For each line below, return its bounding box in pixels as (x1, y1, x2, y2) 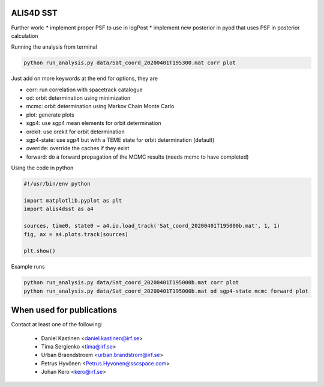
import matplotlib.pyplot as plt (23, 197, 122, 204)
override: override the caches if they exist (26, 145, 130, 152)
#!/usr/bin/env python (23, 180, 91, 187)
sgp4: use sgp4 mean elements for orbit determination (26, 120, 161, 127)
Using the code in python (11, 164, 74, 171)
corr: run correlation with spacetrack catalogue (26, 86, 143, 93)
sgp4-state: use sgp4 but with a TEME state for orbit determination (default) (26, 136, 215, 144)
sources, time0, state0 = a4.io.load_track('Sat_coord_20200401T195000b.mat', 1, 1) (23, 222, 280, 230)
